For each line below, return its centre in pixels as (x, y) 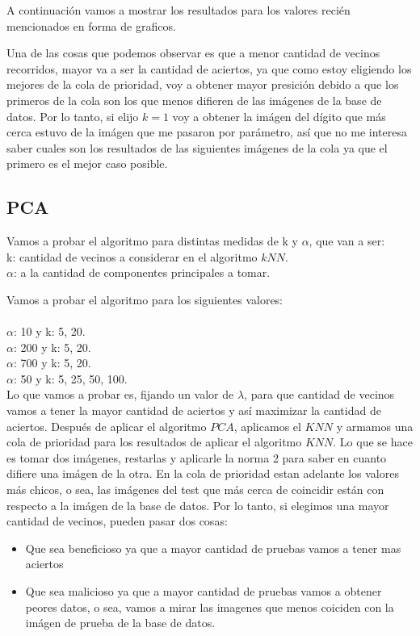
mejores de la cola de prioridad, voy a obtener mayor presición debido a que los (203, 84)
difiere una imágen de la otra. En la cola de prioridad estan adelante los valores (203, 473)
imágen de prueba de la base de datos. (120, 623)
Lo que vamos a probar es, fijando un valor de (120, 394)
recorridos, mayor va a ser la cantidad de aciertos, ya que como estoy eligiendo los (209, 68)
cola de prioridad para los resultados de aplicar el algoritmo (154, 442)
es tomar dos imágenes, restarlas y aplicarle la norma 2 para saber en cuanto (197, 457)
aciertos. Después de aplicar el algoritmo (107, 426)
